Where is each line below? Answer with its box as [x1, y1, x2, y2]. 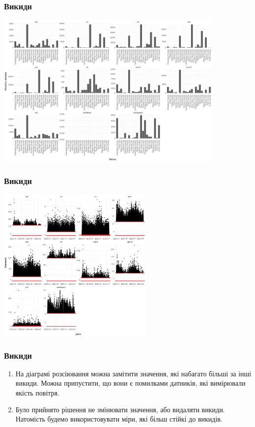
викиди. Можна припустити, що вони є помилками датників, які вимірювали [15, 378, 246, 388]
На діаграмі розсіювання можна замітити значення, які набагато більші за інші [15, 368, 252, 378]
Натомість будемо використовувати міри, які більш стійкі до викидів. [15, 414, 223, 424]
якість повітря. [15, 388, 59, 398]
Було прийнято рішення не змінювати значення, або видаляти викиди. [15, 404, 225, 414]
